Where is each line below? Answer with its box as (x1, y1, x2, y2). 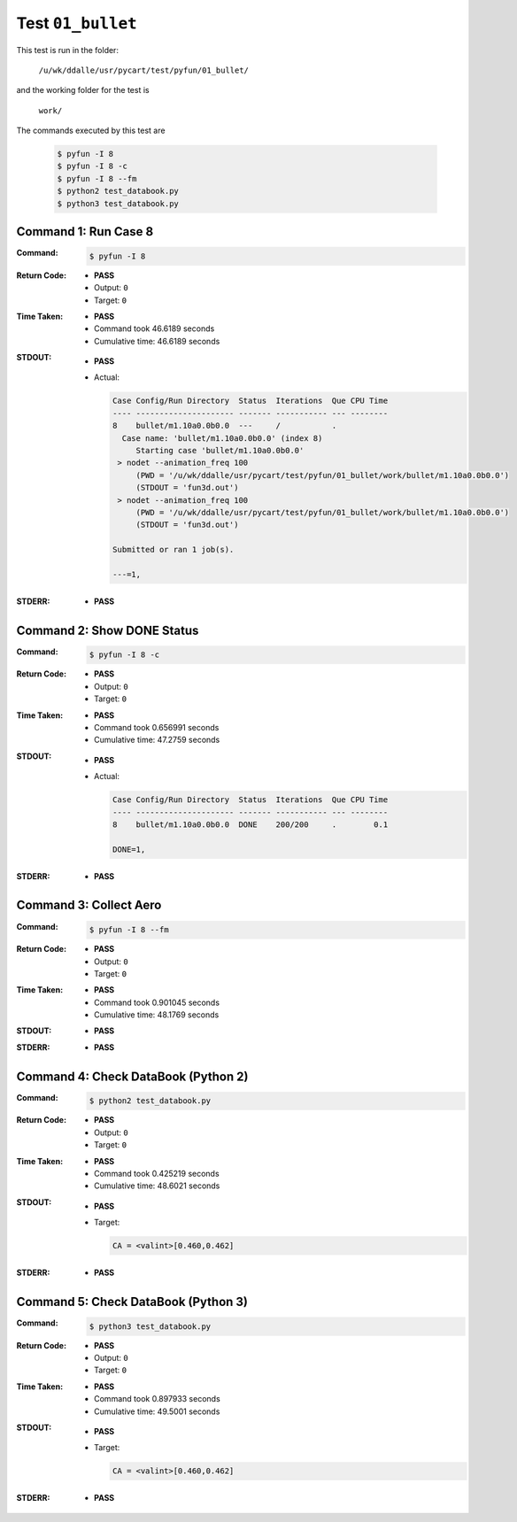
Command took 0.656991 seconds (94, 722, 220, 732)
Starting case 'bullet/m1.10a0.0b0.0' (135, 445, 305, 456)
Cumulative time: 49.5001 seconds (94, 1406, 220, 1417)
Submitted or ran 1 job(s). (112, 545, 235, 555)
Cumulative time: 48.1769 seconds (94, 1009, 220, 1020)
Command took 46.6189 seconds (94, 323, 215, 334)
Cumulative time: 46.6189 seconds (94, 336, 220, 346)
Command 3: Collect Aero (16, 898, 162, 913)
